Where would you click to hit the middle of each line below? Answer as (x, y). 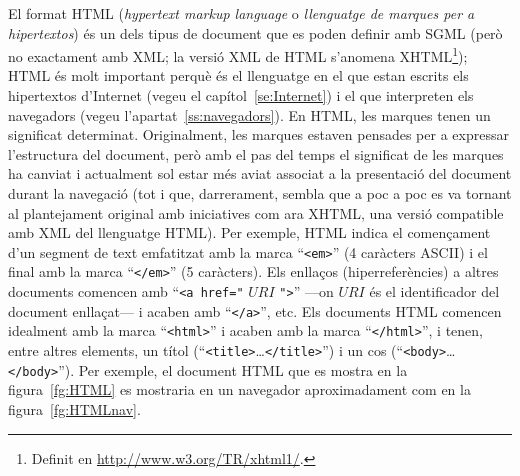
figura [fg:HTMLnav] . (74, 408)
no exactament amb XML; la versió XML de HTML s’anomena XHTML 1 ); (238, 54)
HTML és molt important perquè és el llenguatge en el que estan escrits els (238, 75)
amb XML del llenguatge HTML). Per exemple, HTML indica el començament (249, 232)
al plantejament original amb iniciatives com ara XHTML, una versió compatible (256, 212)
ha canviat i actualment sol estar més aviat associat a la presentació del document (260, 173)
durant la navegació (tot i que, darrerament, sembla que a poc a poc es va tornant (260, 193)
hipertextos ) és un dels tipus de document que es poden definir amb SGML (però (255, 32)
